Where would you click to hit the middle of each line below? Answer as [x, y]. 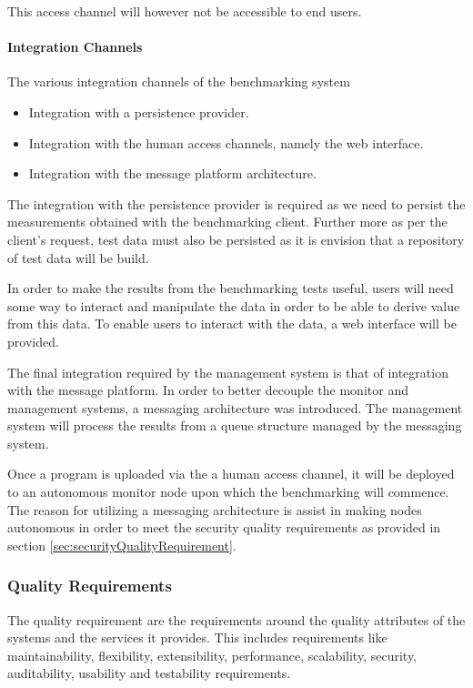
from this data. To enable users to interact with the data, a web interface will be [232, 324]
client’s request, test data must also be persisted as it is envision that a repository [236, 239]
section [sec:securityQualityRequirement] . [122, 545]
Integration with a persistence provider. [139, 111]
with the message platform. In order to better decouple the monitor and [208, 390]
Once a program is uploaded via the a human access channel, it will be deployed [231, 474]
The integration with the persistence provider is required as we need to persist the [236, 203]
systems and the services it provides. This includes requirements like [197, 637]
